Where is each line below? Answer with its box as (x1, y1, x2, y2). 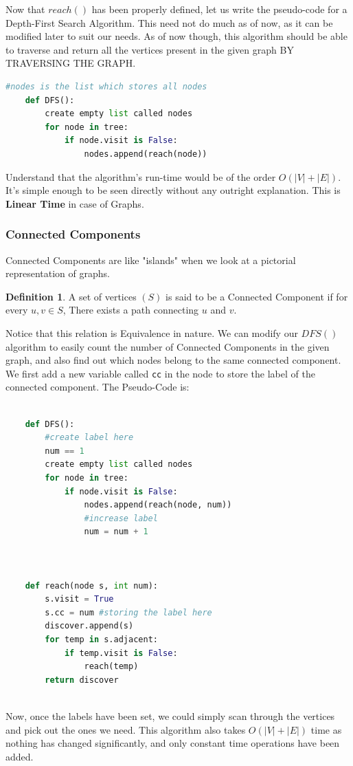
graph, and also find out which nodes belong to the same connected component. (5, 353, 341, 367)
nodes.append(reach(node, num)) (84, 500, 232, 510)
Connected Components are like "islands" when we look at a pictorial (5, 252, 296, 267)
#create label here (45, 433, 134, 443)
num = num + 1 (84, 527, 148, 537)
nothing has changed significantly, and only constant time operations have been (5, 736, 340, 750)
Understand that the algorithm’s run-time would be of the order (5, 169, 276, 184)
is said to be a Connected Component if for (166, 289, 348, 303)
